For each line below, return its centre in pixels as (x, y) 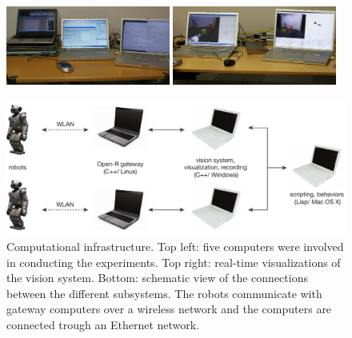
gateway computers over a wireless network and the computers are (169, 309)
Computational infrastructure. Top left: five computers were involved (175, 246)
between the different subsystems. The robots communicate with (164, 293)
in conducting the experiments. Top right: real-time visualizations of (174, 262)
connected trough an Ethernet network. (103, 324)
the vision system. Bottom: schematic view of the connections (157, 278)
